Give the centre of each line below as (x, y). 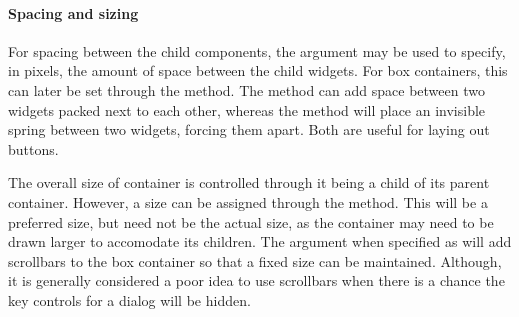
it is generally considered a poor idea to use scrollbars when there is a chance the (256, 280)
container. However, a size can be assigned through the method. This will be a (248, 201)
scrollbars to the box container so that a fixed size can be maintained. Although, (255, 260)
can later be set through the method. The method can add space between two (246, 89)
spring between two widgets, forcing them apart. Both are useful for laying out (249, 129)
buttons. (33, 148)
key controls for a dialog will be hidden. (129, 299)
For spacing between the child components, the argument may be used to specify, (257, 50)
